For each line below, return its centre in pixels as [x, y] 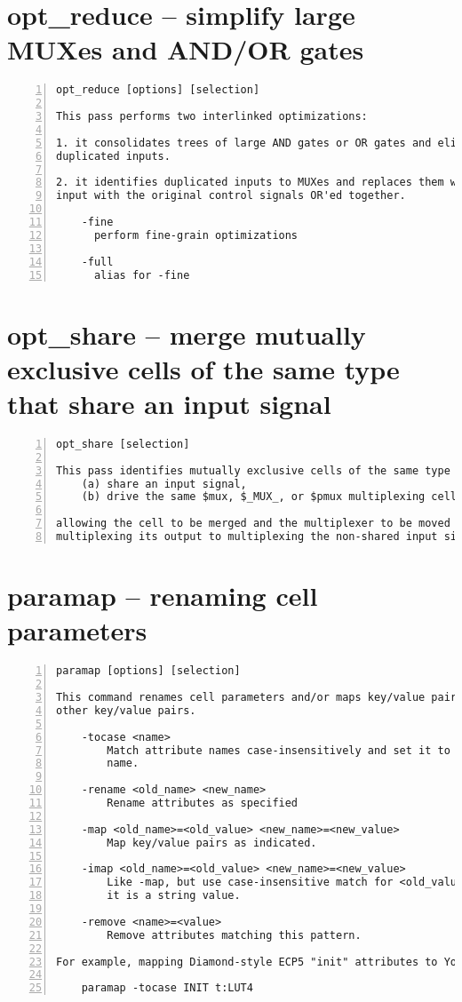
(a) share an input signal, [164, 484]
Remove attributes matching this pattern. [234, 935]
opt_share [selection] [123, 444]
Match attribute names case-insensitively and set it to [279, 750]
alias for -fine [142, 275]
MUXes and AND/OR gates [186, 49]
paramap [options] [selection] [148, 671]
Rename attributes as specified [203, 803]
